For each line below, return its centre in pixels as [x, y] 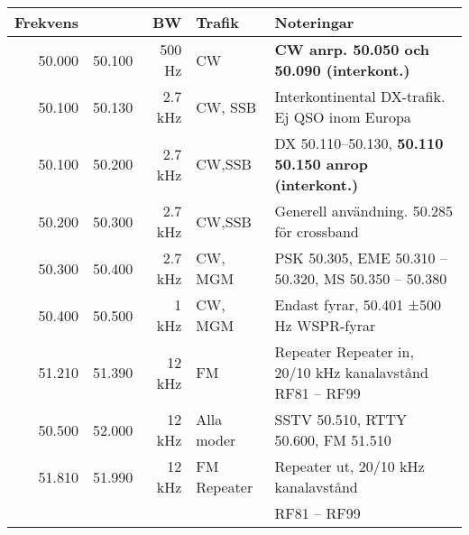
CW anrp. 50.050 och [352, 49]
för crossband [317, 231]
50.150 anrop [321, 164]
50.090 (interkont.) [342, 70]
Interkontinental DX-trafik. [360, 96]
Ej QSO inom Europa [343, 117]
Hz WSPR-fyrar [325, 325]
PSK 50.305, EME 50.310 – [361, 258]
